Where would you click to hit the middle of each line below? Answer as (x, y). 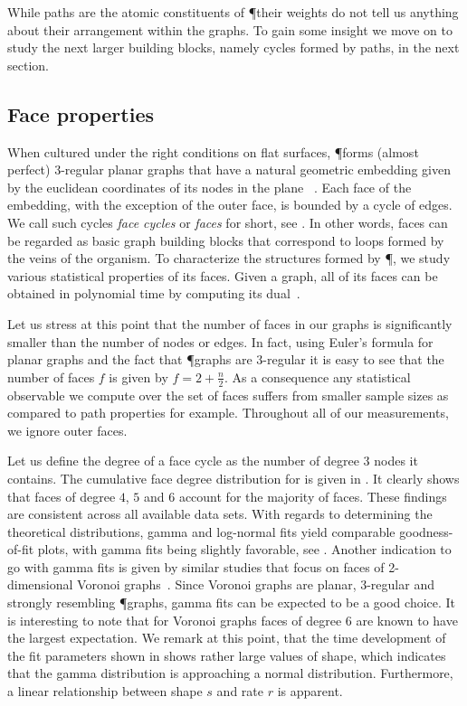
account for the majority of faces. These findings (313, 496)
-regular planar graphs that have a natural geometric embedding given (256, 169)
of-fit (21, 549)
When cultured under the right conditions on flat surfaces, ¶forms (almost (213, 151)
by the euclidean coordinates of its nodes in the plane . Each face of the (210, 187)
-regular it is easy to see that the (353, 359)
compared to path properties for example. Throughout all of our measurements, (228, 413)
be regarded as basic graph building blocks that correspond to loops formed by (226, 240)
